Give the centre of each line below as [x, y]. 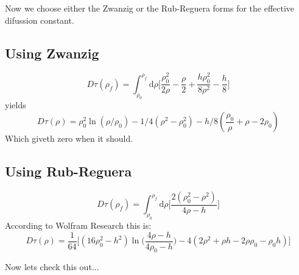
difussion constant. [40, 20]
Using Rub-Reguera [69, 171]
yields [16, 105]
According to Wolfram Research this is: [78, 225]
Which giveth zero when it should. [69, 138]
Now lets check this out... [52, 267]
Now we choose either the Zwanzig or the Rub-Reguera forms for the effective [150, 8]
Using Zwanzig [52, 53]
